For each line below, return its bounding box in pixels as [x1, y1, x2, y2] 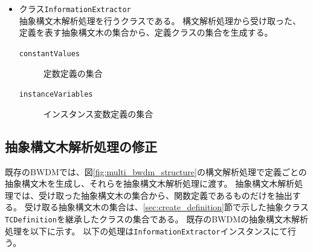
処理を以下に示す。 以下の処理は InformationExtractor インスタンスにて [5, 224, 288, 237]
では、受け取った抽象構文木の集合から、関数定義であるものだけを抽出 [13, 189, 292, 201]
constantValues [19, 49, 80, 58]
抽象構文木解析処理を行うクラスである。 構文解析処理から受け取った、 [19, 14, 302, 27]
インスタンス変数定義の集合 [43, 107, 153, 120]
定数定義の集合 [43, 66, 103, 79]
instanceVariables [19, 90, 93, 99]
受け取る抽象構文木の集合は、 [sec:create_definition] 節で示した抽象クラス [24, 201, 309, 213]
